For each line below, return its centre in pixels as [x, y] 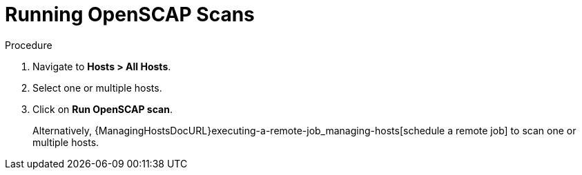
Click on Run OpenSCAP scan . [103, 109]
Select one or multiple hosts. [97, 87]
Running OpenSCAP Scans [130, 14]
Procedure [29, 45]
